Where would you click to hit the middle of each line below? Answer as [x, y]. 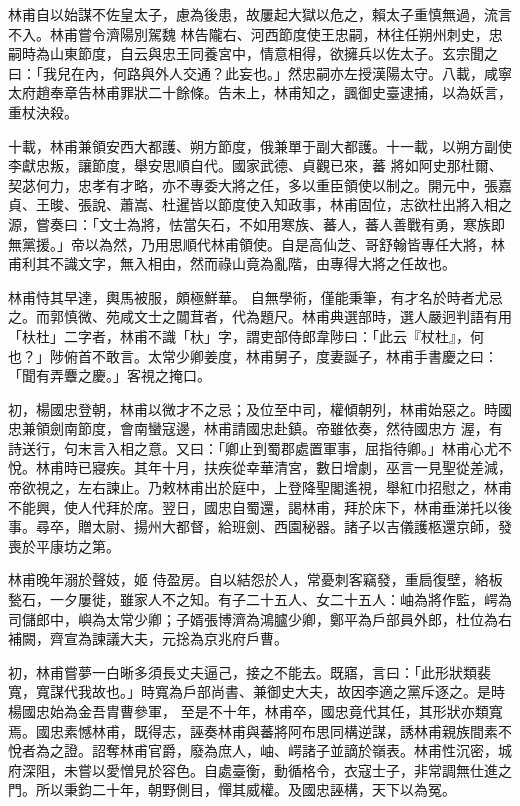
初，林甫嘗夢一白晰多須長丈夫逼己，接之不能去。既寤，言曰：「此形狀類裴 [249, 671]
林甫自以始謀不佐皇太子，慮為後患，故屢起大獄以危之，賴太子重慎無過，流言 [260, 14]
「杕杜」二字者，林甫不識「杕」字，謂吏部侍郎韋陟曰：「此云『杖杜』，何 [246, 335]
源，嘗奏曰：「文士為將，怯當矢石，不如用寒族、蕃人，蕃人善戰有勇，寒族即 [256, 223]
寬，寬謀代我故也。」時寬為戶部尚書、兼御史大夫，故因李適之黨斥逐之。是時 [256, 691]
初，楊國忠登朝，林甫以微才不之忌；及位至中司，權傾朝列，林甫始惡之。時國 [260, 408]
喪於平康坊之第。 [64, 545]
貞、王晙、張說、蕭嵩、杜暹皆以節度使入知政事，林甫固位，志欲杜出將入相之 [260, 204]
